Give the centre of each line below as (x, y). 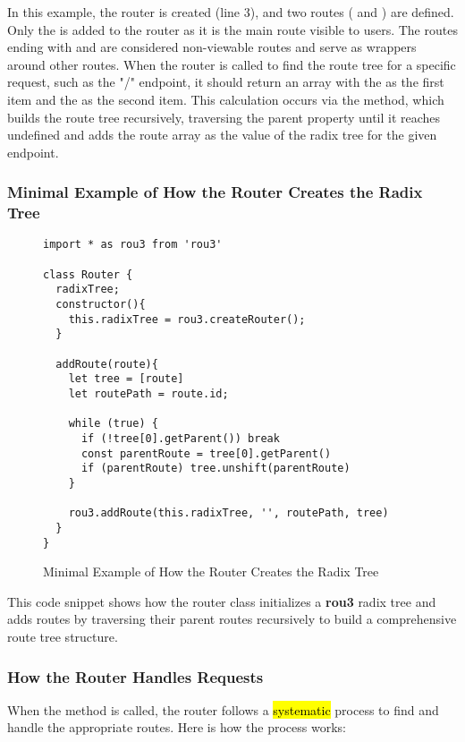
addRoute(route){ (107, 364)
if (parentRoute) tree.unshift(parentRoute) (216, 469)
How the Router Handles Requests (135, 676)
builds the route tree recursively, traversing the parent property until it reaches (224, 117)
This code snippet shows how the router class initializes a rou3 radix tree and (222, 601)
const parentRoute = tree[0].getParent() (206, 453)
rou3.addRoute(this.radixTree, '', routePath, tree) (228, 513)
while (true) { (113, 424)
